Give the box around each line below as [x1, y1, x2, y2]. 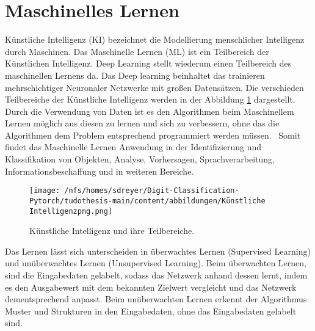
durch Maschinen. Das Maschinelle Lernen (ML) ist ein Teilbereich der [5, 45, 269, 57]
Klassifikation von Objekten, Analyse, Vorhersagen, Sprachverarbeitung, [5, 153, 275, 166]
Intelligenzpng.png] [29, 206, 113, 216]
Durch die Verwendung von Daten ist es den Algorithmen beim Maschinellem [5, 104, 294, 117]
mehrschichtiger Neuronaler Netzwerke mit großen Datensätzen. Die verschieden [5, 81, 304, 93]
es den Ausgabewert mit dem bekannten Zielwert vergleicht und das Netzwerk [5, 280, 297, 293]
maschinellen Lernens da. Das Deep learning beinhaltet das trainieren [5, 68, 265, 81]
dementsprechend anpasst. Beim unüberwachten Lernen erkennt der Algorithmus [5, 293, 307, 305]
